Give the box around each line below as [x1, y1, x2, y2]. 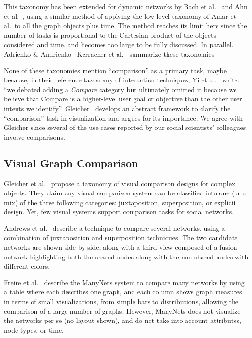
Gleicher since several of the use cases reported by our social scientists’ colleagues [4, 122, 246, 132]
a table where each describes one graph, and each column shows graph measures [4, 287, 242, 297]
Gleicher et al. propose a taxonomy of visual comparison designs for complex [4, 178, 235, 188]
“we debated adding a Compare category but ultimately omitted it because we [4, 84, 237, 94]
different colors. [4, 261, 50, 271]
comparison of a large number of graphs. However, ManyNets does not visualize [4, 306, 241, 316]
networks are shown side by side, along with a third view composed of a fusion [4, 242, 237, 252]
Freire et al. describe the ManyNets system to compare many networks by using [4, 277, 245, 287]
